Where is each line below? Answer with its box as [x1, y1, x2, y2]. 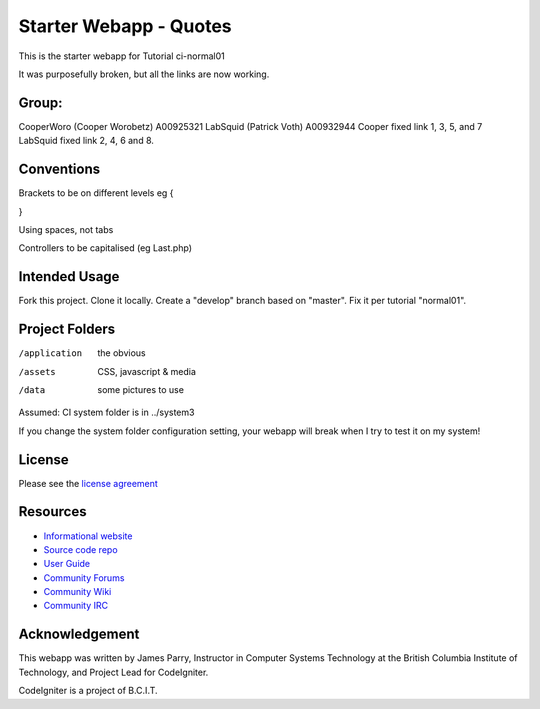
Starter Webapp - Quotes [18, 15, 232, 37]
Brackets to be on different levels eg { [18, 187, 174, 199]
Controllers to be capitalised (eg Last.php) [18, 242, 192, 254]
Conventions [18, 161, 101, 178]
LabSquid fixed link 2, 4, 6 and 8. [18, 135, 155, 147]
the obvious [97, 347, 146, 359]
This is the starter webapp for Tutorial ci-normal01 [18, 50, 225, 62]
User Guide [43, 558, 91, 570]
